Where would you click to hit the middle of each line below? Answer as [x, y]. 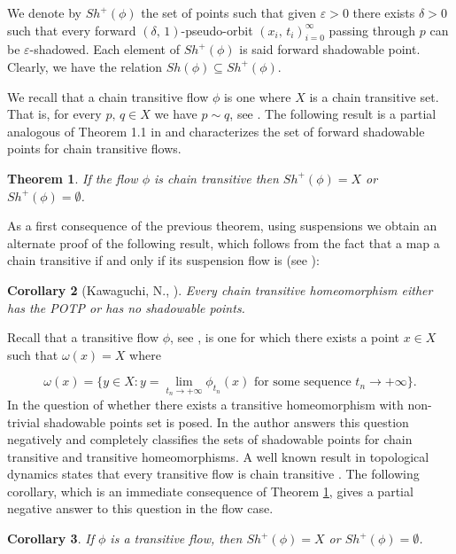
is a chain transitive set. [374, 96]
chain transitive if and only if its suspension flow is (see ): [163, 260]
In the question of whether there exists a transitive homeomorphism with [205, 404]
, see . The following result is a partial [333, 114]
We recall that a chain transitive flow [108, 96]
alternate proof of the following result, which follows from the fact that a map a [224, 242]
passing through [372, 30]
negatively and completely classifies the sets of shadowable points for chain [210, 439]
